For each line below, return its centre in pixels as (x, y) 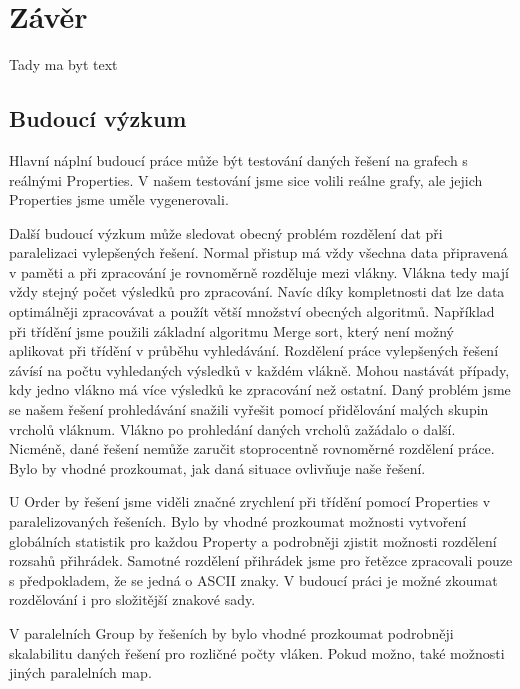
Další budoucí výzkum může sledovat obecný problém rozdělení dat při (226, 232)
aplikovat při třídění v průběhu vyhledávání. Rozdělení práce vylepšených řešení (254, 350)
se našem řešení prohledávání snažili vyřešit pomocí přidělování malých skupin (249, 409)
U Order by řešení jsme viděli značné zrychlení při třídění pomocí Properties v (250, 501)
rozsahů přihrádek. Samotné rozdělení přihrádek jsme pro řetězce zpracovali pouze (261, 560)
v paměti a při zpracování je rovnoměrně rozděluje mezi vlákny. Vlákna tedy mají (259, 271)
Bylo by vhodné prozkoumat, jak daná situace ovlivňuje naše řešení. (217, 467)
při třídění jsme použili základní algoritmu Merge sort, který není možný (231, 330)
